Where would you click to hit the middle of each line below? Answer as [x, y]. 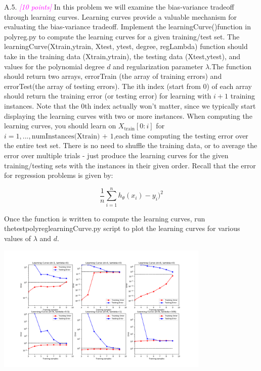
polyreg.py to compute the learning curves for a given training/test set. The [122, 36]
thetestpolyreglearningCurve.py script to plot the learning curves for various [122, 228]
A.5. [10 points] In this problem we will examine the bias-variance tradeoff [119, 7]
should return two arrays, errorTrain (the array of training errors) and [113, 76]
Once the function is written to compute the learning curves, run [105, 218]
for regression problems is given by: [59, 175]
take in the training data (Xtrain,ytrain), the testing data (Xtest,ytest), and [122, 56]
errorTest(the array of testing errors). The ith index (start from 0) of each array [128, 86]
